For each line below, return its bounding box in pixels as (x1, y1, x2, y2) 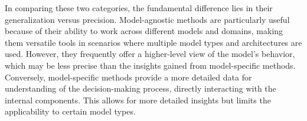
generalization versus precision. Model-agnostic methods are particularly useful (5, 13, 290, 25)
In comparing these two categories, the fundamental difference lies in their (5, 2, 273, 14)
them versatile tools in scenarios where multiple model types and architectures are (5, 36, 302, 48)
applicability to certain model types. (5, 105, 136, 117)
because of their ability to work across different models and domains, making (5, 25, 283, 37)
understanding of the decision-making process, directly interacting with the (5, 82, 276, 95)
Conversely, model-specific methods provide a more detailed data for (5, 70, 252, 83)
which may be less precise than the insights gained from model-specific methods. (5, 59, 296, 71)
